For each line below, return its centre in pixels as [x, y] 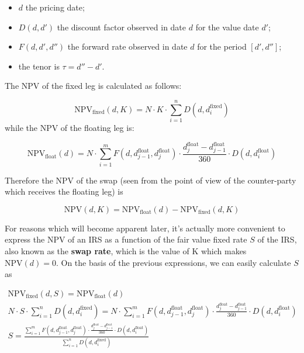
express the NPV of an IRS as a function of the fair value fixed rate [126, 239]
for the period [222, 46]
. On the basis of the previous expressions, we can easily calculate [173, 262]
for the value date [227, 27]
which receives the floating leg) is [64, 191]
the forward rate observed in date [127, 46]
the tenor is [39, 66]
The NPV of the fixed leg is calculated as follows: [93, 86]
